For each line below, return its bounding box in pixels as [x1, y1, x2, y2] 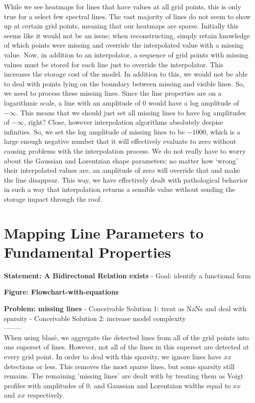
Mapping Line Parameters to [4, 222, 204, 242]
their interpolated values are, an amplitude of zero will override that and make [4, 165, 240, 175]
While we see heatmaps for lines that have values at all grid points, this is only [4, 1, 241, 11]
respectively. [27, 390, 64, 400]
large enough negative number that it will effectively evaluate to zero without [4, 136, 236, 146]
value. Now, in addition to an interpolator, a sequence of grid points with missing [4, 49, 249, 59]
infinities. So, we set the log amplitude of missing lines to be [4, 126, 185, 136]
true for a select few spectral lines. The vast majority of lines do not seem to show [4, 11, 251, 21]
